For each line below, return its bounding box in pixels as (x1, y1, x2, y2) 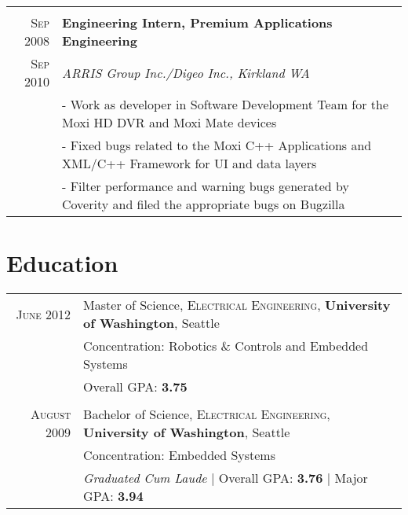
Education (6, 247, 118, 279)
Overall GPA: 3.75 (83, 377, 188, 396)
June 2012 (16, 304, 71, 323)
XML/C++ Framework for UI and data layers (62, 154, 317, 172)
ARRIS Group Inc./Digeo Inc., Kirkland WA (62, 63, 310, 82)
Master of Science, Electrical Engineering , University (83, 296, 391, 315)
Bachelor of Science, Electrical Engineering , (83, 405, 330, 424)
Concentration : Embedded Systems (83, 446, 275, 465)
